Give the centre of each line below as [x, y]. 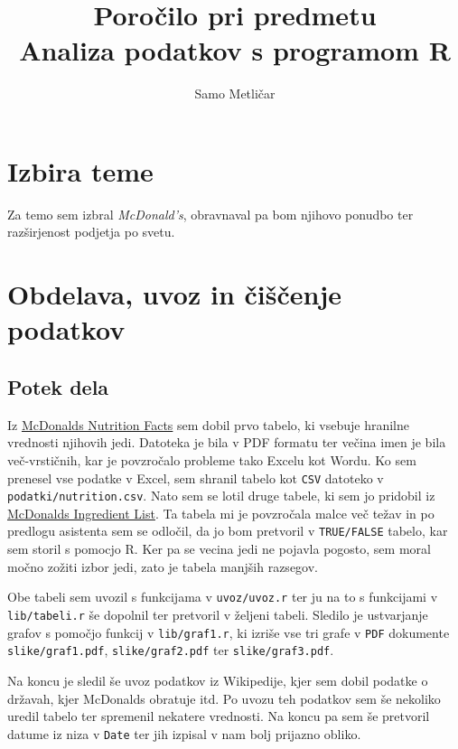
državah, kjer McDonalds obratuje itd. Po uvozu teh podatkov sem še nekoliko [224, 698]
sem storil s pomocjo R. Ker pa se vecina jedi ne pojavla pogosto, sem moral [219, 549]
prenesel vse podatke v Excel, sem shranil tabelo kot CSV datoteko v [196, 477]
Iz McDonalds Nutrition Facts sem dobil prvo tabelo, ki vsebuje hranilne [208, 424]
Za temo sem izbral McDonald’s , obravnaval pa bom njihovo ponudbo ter [210, 214]
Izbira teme [80, 170]
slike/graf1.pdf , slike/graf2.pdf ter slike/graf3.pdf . [171, 650]
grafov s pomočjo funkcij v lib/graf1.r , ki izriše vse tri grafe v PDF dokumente [229, 632]
